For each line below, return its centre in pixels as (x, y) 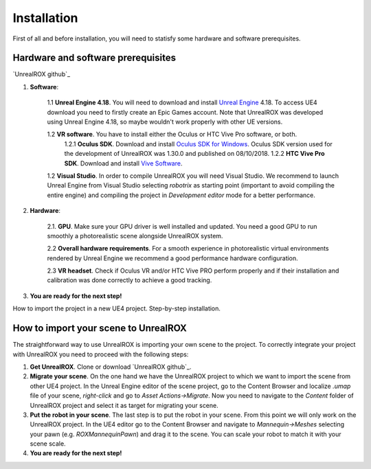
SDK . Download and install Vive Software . (123, 163)
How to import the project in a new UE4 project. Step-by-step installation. (117, 308)
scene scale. (48, 444)
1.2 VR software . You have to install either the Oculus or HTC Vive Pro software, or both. (172, 135)
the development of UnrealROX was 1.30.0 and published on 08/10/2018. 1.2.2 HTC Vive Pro (194, 154)
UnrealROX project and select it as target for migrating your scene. (124, 405)
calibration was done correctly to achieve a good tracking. (130, 280)
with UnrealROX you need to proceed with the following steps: (101, 354)
